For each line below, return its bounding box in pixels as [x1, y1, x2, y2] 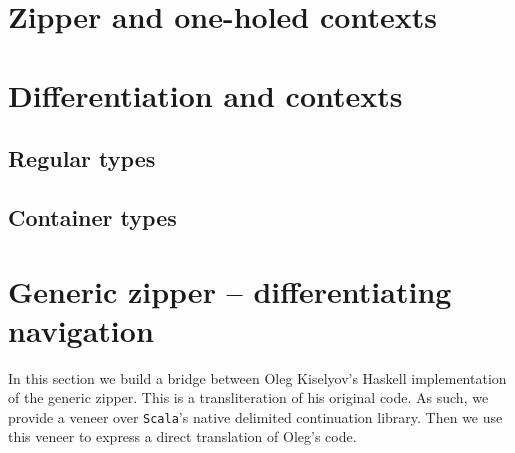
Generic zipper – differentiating [8, 270, 452, 311]
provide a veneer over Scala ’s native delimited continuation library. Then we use [8, 406, 503, 427]
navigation [8, 309, 154, 350]
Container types [8, 201, 177, 232]
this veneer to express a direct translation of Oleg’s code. [8, 426, 357, 447]
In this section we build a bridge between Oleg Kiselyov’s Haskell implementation [8, 367, 507, 388]
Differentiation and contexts [8, 74, 403, 115]
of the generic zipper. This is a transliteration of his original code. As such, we [8, 387, 489, 408]
